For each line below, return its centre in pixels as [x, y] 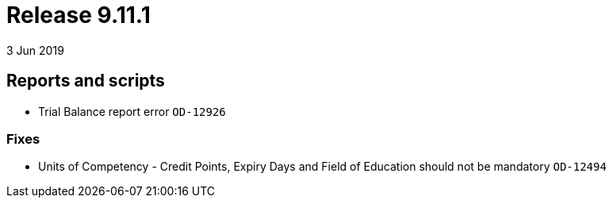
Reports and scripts [86, 81]
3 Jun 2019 [35, 50]
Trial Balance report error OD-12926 [132, 111]
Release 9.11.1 [79, 15]
